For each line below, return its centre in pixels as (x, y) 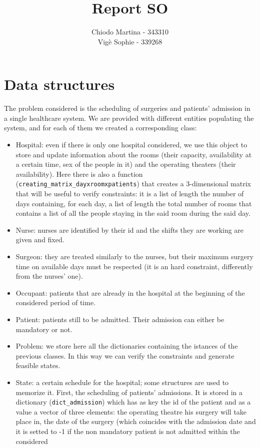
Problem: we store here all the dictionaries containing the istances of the (127, 346)
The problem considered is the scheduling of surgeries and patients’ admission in (127, 108)
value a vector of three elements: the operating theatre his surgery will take (131, 411)
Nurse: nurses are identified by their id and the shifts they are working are (130, 229)
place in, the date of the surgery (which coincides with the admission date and (136, 421)
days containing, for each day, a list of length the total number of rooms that (134, 203)
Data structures (59, 84)
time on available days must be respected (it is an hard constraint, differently (134, 266)
